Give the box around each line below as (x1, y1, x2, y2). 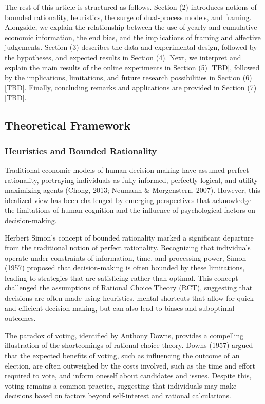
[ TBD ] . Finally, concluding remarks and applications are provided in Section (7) (5, 82, 257, 93)
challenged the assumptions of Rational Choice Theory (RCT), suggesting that (5, 282, 253, 293)
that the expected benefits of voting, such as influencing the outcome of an (5, 350, 240, 361)
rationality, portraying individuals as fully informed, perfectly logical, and (5, 174, 237, 185)
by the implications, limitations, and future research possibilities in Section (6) (5, 72, 252, 83)
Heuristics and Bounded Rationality (5, 144, 157, 157)
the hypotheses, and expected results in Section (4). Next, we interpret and (5, 51, 241, 62)
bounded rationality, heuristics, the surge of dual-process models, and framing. (5, 11, 252, 22)
